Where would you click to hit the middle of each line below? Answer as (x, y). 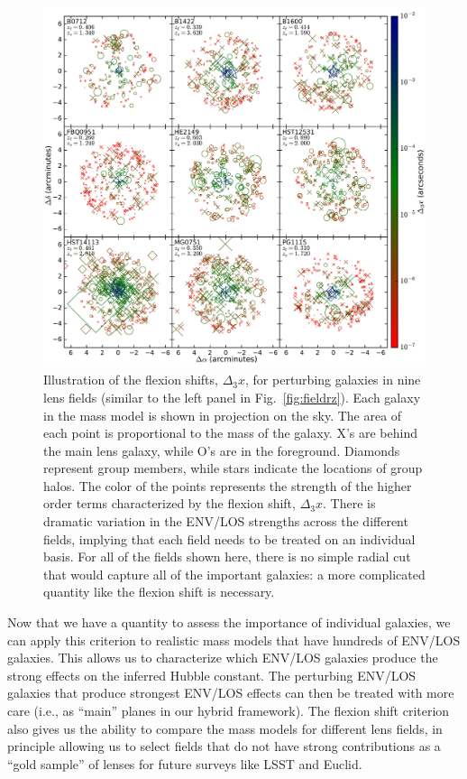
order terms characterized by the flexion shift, (169, 503)
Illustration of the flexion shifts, (131, 380)
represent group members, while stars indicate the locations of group (233, 468)
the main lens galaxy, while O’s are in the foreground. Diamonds (222, 450)
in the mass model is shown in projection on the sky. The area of (223, 415)
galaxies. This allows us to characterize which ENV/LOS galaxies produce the (223, 658)
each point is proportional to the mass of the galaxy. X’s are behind (231, 433)
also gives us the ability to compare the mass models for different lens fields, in (225, 728)
